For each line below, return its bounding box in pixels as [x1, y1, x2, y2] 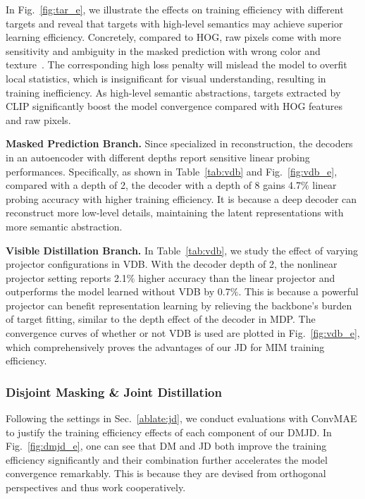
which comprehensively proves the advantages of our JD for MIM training [6, 339, 325, 354]
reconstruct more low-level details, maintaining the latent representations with [6, 205, 344, 220]
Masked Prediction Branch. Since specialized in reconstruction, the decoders [6, 136, 353, 151]
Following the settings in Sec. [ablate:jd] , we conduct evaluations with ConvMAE [6, 411, 357, 426]
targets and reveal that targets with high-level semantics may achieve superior [6, 16, 343, 30]
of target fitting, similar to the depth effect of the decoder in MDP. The [6, 312, 316, 326]
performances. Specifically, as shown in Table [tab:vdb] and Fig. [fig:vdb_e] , [6, 164, 338, 178]
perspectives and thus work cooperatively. [6, 480, 186, 495]
